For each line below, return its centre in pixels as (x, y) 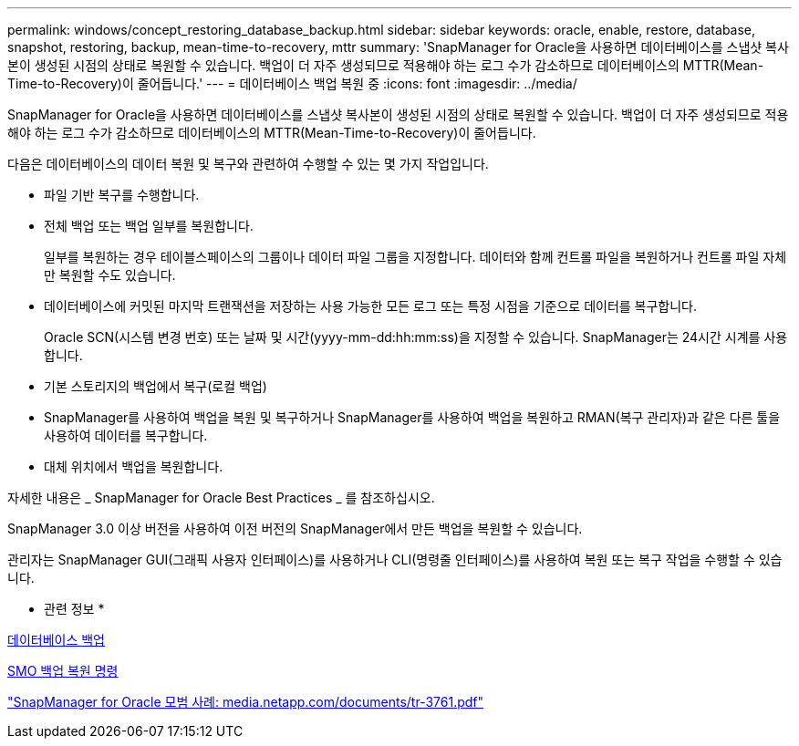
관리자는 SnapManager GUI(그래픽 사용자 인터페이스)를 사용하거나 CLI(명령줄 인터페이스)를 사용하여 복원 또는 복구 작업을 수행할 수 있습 (395, 559)
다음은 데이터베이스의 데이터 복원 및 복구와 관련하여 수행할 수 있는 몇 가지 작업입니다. (248, 164)
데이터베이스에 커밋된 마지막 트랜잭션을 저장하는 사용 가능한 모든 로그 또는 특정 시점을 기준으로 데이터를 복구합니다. (371, 306)
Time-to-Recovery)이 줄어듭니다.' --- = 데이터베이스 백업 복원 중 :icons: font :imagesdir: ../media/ (292, 83)
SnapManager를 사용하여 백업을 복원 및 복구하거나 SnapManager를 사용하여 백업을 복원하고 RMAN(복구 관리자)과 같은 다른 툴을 (412, 417)
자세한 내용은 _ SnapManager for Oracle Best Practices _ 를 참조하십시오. (221, 497)
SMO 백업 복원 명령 (63, 671)
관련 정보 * (74, 609)
